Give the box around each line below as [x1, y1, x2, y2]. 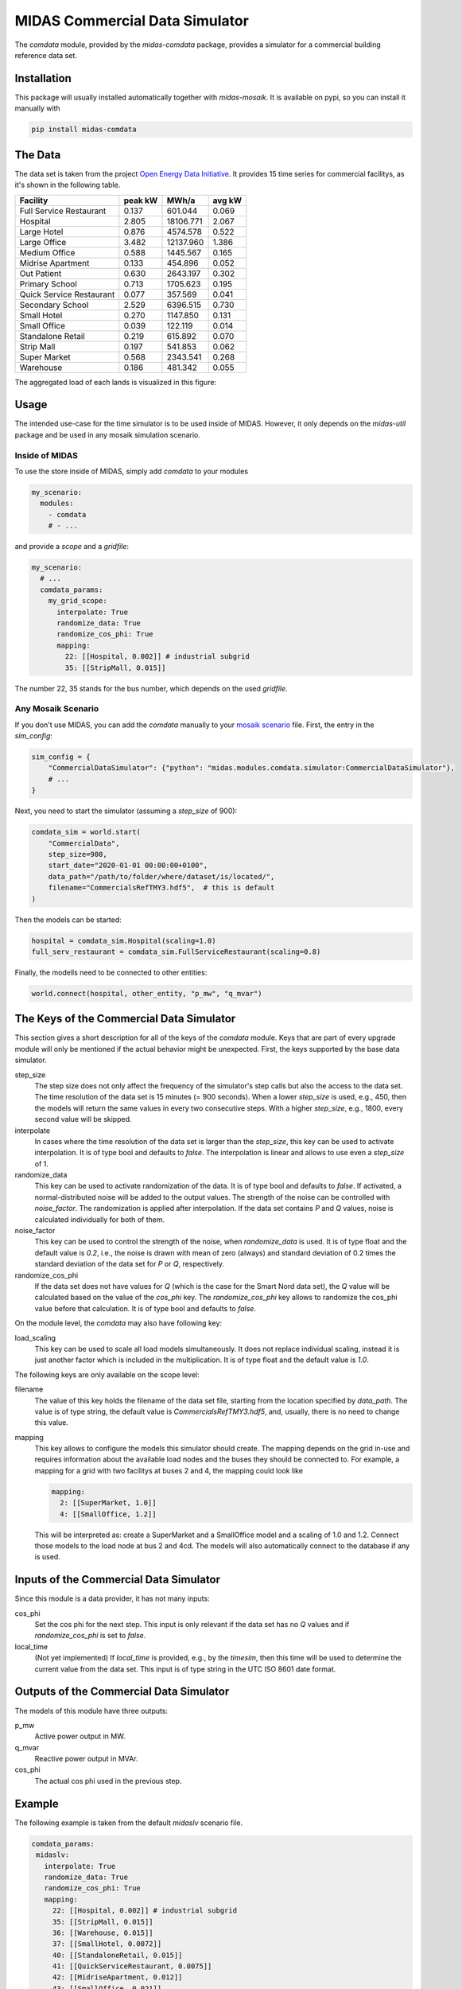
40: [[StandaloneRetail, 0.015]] [52, 1950, 183, 1960]
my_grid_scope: [48, 597, 107, 605]
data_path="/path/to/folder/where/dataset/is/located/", [48, 872, 275, 881]
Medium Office [19, 247, 76, 258]
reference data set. [14, 50, 77, 60]
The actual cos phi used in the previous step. [34, 1776, 182, 1785]
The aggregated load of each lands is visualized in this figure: [14, 377, 217, 387]
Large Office [19, 236, 67, 247]
